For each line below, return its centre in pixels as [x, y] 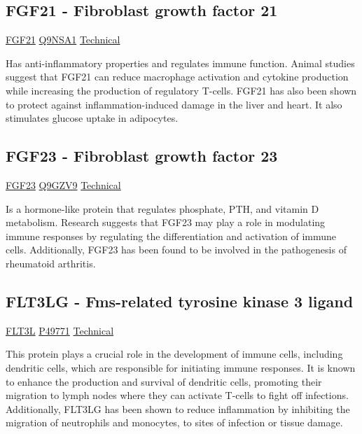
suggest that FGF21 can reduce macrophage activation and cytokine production [177, 77]
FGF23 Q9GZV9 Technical [63, 184]
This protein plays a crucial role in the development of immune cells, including [174, 354]
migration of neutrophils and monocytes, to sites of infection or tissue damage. [174, 422]
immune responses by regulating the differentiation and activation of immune [171, 236]
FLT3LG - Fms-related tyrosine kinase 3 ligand [180, 301]
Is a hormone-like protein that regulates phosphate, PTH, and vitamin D [162, 208]
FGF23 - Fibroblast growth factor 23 [142, 156]
